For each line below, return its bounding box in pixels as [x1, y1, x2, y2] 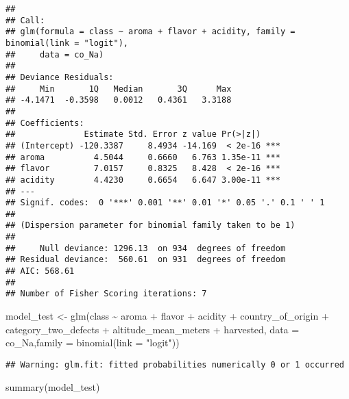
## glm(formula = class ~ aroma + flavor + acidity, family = [5, 27, 296, 37]
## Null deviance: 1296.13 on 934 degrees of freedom [5, 243, 286, 253]
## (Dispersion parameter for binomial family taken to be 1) [5, 220, 296, 231]
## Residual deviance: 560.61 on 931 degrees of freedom [5, 255, 286, 265]
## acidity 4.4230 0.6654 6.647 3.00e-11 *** [5, 175, 280, 185]
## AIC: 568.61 [5, 266, 75, 276]
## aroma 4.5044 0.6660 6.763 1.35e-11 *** [5, 152, 280, 162]
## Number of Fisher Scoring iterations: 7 [5, 289, 207, 299]
